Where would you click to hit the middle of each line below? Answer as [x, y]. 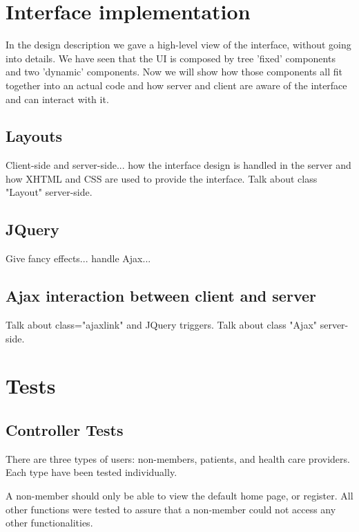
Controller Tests [65, 430]
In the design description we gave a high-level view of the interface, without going [178, 45]
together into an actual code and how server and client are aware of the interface [176, 85]
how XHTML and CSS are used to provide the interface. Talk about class [162, 178]
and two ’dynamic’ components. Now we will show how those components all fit [174, 72]
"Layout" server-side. [49, 192]
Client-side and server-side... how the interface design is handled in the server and [178, 165]
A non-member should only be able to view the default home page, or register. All [179, 496]
